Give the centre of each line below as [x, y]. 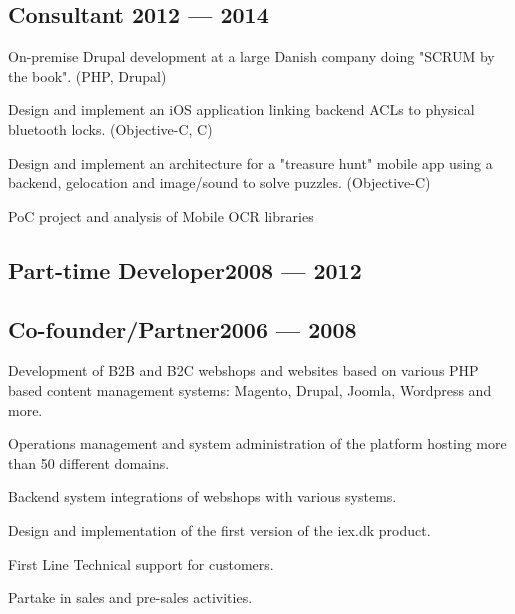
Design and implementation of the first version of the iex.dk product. [219, 529]
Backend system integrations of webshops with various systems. [202, 496]
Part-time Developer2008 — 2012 [185, 269]
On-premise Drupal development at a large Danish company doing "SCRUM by [251, 56]
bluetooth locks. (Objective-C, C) [110, 128]
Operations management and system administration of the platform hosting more [257, 443]
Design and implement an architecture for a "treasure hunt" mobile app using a [250, 162]
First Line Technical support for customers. [141, 563]
